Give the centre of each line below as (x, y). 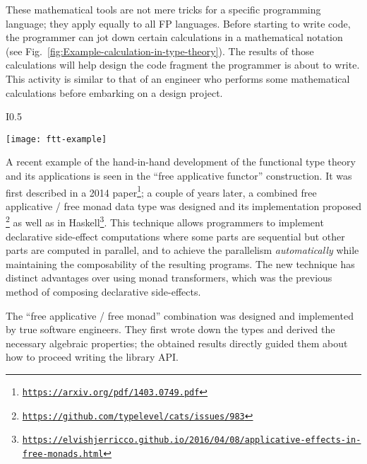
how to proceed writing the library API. (92, 357)
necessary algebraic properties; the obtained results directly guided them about (177, 343)
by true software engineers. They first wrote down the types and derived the (170, 329)
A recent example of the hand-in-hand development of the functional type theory (181, 162)
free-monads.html (63, 454)
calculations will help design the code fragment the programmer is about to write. (183, 65)
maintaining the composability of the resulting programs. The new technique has (180, 263)
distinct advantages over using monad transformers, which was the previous (169, 278)
